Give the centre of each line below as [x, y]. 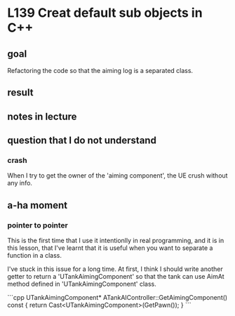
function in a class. [34, 256]
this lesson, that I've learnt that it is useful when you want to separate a [110, 248]
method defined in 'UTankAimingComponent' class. [82, 284]
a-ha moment [38, 205]
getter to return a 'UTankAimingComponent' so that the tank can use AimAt [116, 277]
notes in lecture [42, 116]
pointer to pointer [38, 225]
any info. [20, 183]
